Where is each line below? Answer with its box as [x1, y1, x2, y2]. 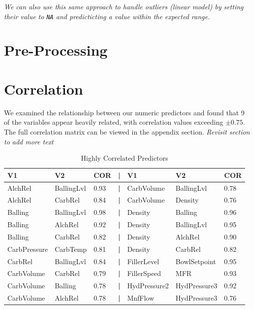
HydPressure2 [127, 280, 169, 291]
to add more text [4, 136, 54, 146]
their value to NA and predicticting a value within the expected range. [4, 11, 210, 21]
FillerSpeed [127, 268, 161, 278]
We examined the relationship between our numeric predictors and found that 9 [4, 107, 245, 117]
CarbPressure [7, 243, 48, 254]
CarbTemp [55, 243, 87, 254]
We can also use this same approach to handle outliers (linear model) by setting [4, 1, 244, 11]
